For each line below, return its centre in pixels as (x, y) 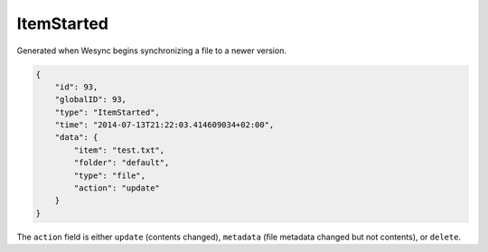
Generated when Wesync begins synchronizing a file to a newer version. (151, 51)
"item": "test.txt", (119, 150)
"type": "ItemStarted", (107, 112)
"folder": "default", (122, 163)
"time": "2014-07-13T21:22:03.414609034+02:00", (164, 125)
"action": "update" (117, 188)
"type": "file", (110, 175)
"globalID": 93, (90, 100)
